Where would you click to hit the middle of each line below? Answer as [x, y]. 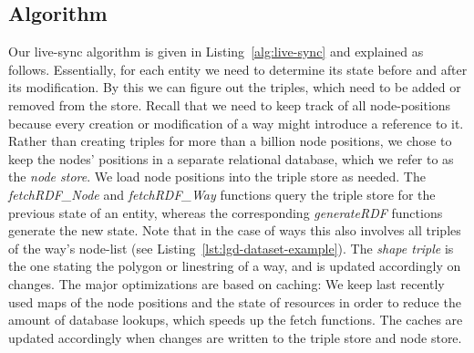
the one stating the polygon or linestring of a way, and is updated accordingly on [235, 266]
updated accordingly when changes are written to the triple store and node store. [235, 337]
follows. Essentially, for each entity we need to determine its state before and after [238, 69]
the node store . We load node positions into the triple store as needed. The [217, 176]
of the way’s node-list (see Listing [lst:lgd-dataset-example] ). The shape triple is [231, 248]
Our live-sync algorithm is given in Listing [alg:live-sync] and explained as [216, 52]
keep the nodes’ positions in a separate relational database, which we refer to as [231, 158]
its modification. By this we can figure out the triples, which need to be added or [235, 87]
